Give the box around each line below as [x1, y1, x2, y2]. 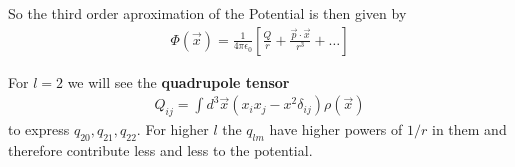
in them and [431, 119, 507, 140]
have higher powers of [269, 119, 403, 140]
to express [8, 119, 70, 140]
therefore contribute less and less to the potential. [8, 139, 313, 160]
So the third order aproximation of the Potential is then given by [8, 3, 407, 23]
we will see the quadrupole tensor [67, 71, 290, 92]
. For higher [136, 119, 209, 140]
